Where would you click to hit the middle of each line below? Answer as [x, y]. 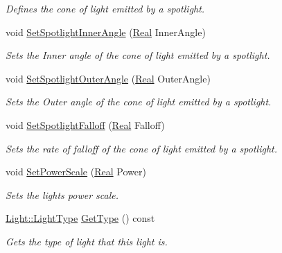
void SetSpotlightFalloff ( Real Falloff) [85, 124]
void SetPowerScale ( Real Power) [76, 172]
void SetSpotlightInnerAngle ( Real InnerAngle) [106, 32]
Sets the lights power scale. [62, 194]
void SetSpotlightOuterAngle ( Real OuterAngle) [108, 78]
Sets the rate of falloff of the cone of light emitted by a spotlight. [142, 148]
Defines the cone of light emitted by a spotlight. [105, 8]
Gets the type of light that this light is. [87, 241]
